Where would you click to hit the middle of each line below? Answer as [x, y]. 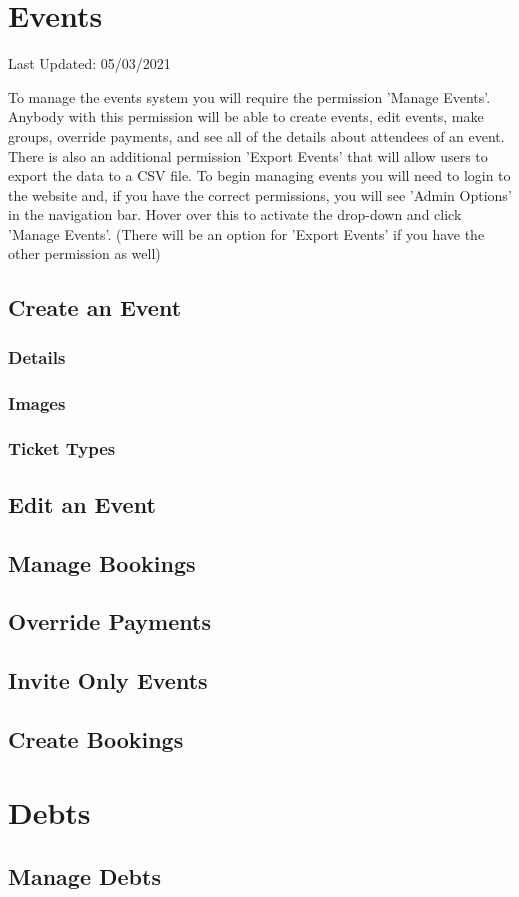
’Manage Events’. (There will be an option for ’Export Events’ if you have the [246, 233]
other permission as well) [84, 253]
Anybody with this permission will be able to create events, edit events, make [246, 116]
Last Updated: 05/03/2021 [89, 63]
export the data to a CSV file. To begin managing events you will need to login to [259, 175]
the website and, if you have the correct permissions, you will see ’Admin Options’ [260, 194]
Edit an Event [82, 503]
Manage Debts [84, 876]
